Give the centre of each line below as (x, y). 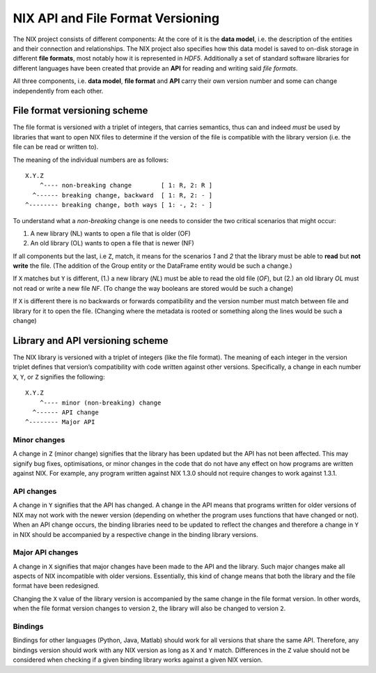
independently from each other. (58, 91)
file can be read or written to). (56, 147)
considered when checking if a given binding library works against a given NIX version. (138, 660)
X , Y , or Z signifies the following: (59, 377)
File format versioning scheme (80, 111)
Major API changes (46, 552)
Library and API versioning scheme (91, 341)
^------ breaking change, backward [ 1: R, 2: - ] (122, 195)
